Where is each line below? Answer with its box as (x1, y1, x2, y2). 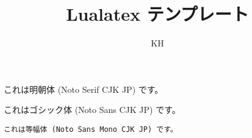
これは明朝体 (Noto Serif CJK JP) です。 (4, 82, 164, 95)
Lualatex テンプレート (66, 1, 249, 26)
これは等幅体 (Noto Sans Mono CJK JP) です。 (4, 125, 178, 134)
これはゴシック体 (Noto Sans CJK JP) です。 (4, 103, 181, 116)
